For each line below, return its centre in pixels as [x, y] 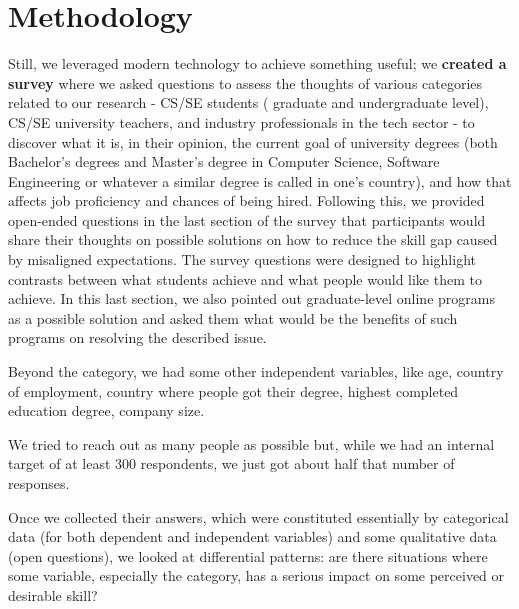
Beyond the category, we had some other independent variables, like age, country [256, 371]
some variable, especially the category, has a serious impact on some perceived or [256, 575]
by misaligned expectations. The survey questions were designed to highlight [242, 259]
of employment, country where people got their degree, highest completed [233, 390]
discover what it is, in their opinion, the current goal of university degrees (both [253, 141]
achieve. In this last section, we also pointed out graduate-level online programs [251, 298]
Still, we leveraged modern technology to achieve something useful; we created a [257, 63]
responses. [39, 483]
